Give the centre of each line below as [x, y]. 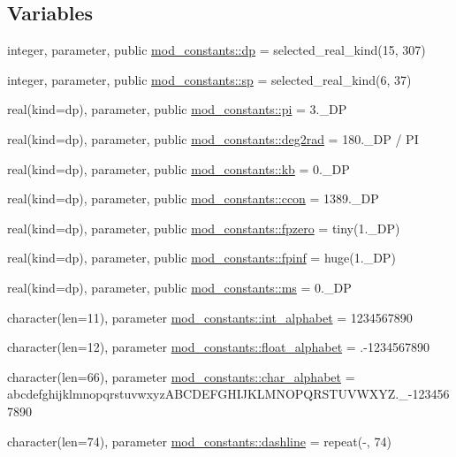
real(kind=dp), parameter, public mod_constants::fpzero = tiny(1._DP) [204, 228]
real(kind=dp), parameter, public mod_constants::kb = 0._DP [179, 168]
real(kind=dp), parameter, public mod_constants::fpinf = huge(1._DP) [201, 258]
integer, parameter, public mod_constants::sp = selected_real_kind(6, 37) [209, 79]
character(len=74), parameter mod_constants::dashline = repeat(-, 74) [199, 441]
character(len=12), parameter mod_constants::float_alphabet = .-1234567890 [218, 347]
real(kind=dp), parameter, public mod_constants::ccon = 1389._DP [193, 198]
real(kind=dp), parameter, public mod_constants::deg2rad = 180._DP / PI [213, 138]
